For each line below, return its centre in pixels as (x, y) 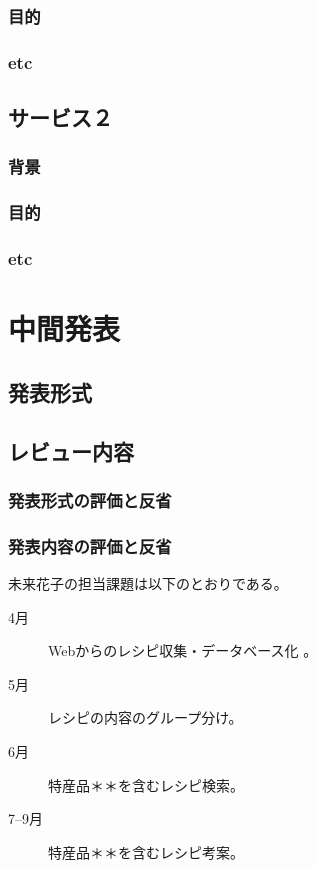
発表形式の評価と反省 (90, 499)
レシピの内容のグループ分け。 (145, 717)
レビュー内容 (71, 450)
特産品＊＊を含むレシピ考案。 (146, 851)
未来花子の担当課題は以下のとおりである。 (148, 583)
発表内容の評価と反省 (90, 545)
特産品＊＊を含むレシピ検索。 (146, 784)
